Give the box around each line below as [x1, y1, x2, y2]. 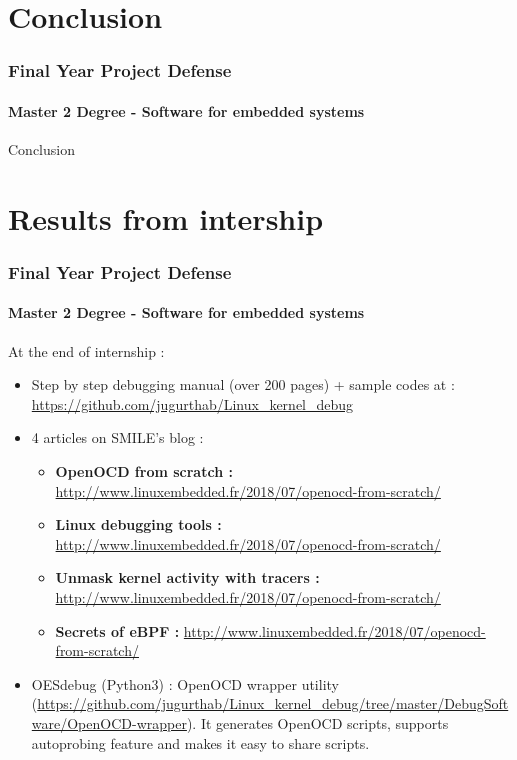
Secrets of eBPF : [55, 620, 180, 641]
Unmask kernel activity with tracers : [55, 567, 320, 588]
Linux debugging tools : [55, 514, 222, 535]
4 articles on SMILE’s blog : [31, 427, 204, 448]
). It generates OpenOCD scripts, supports [186, 712, 449, 733]
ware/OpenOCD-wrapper [31, 712, 187, 733]
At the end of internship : [8, 340, 165, 361]
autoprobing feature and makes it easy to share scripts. [31, 732, 370, 753]
